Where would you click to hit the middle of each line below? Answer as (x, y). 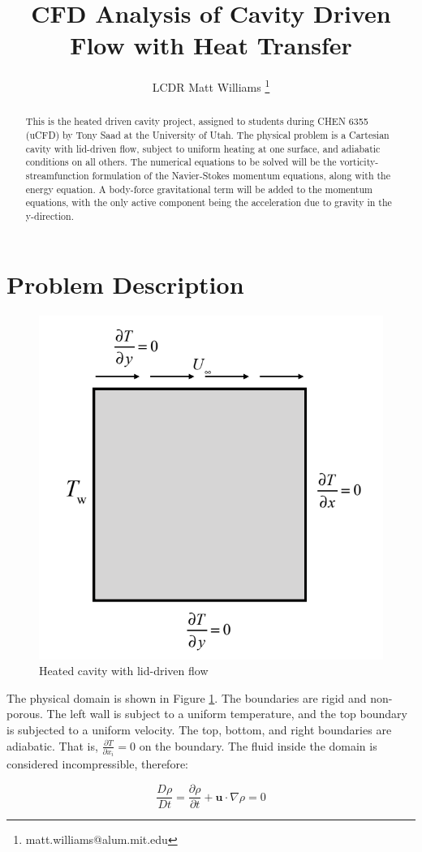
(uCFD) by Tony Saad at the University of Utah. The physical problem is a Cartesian (207, 135)
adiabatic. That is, (52, 745)
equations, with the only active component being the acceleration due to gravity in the (209, 202)
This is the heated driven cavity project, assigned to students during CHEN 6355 (197, 121)
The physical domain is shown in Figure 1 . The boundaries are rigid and (187, 697)
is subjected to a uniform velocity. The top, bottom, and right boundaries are (199, 729)
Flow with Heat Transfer (211, 45)
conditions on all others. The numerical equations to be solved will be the (181, 162)
